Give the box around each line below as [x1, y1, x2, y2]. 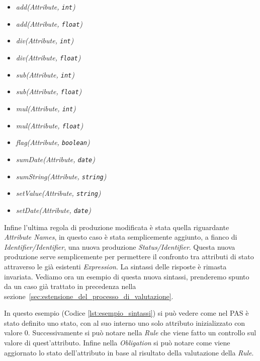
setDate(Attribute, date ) [16, 204, 92, 215]
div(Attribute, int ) [16, 35, 74, 46]
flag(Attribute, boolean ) [16, 137, 90, 148]
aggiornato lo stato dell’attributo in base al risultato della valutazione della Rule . [4, 347, 254, 357]
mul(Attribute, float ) [16, 120, 83, 130]
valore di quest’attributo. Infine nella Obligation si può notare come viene [4, 337, 230, 348]
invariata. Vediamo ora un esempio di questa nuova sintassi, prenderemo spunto [4, 271, 249, 281]
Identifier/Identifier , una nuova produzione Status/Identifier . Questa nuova [4, 241, 235, 252]
